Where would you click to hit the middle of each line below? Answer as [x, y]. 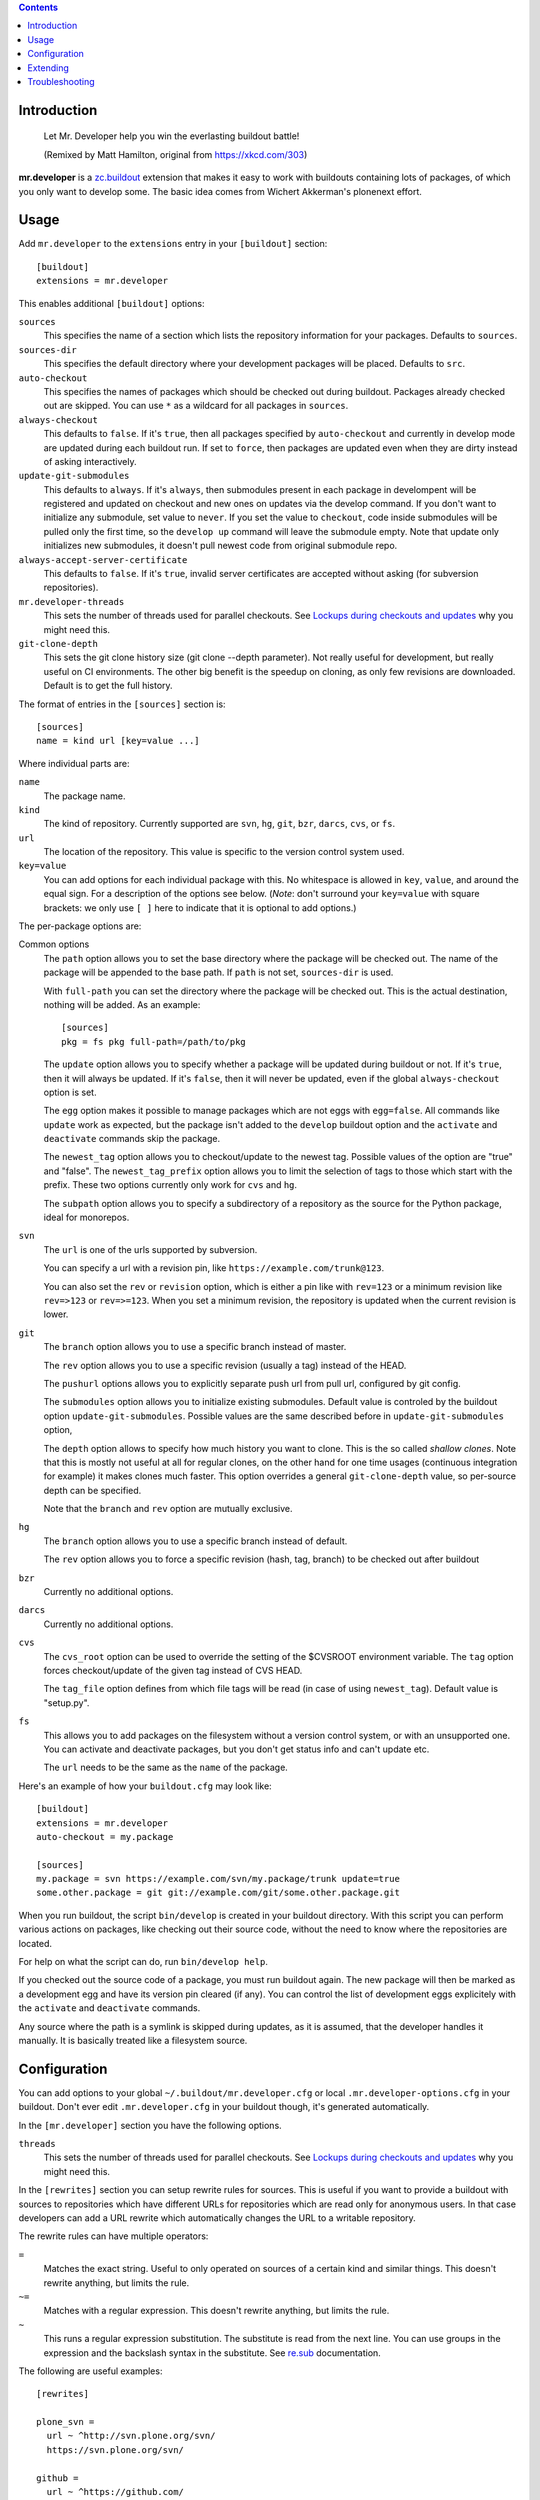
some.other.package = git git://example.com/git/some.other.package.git [218, 1893]
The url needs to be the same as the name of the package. [166, 1767]
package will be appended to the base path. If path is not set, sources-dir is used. [218, 972]
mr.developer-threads [71, 601]
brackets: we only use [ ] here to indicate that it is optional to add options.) [200, 907]
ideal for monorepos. [86, 1217]
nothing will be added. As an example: [122, 1004]
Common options [54, 944]
